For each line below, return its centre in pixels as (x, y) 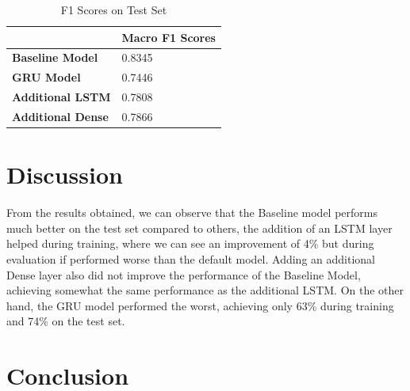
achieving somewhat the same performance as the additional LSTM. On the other (205, 290)
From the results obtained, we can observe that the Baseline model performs (192, 213)
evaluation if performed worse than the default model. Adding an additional (191, 258)
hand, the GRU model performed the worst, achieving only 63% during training (200, 305)
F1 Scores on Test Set (114, 9)
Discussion (65, 175)
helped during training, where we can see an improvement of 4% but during (190, 243)
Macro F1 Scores (169, 37)
